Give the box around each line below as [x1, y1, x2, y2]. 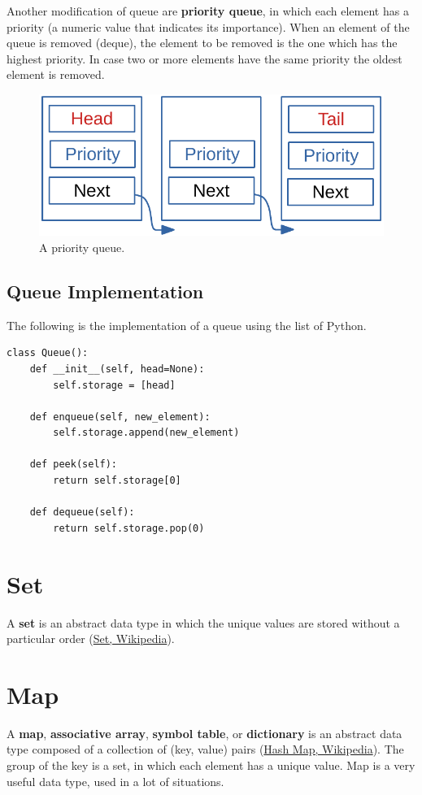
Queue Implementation [7, 278, 204, 303]
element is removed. [7, 66, 105, 83]
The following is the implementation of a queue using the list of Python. [7, 316, 367, 333]
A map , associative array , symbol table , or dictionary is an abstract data [7, 724, 402, 741]
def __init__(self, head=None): [29, 363, 205, 375]
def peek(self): [29, 458, 118, 471]
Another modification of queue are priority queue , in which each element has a [7, 2, 409, 19]
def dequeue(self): [29, 506, 135, 519]
